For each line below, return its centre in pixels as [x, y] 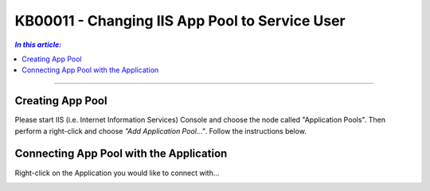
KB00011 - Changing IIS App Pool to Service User [180, 21]
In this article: [38, 45]
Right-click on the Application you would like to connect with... [117, 173]
